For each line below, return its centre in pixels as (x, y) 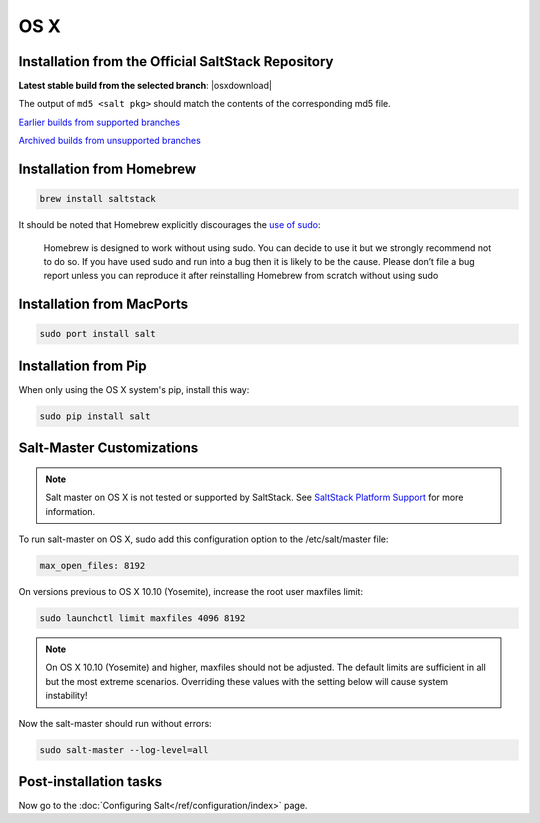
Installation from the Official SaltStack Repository (176, 61)
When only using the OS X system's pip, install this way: (134, 389)
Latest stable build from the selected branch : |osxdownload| (145, 86)
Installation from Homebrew (107, 169)
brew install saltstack (98, 199)
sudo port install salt (98, 334)
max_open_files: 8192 (92, 566)
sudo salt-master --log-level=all (124, 749)
